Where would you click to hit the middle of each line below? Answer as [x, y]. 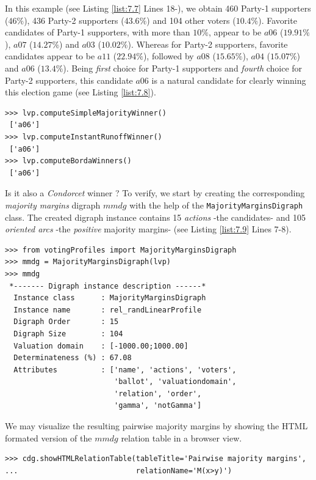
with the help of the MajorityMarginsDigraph [216, 205]
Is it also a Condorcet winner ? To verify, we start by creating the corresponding [155, 193]
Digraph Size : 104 [68, 334]
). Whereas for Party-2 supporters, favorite [208, 44]
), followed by [168, 56]
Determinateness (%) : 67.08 [73, 358]
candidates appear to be [50, 56]
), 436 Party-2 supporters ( [74, 20]
